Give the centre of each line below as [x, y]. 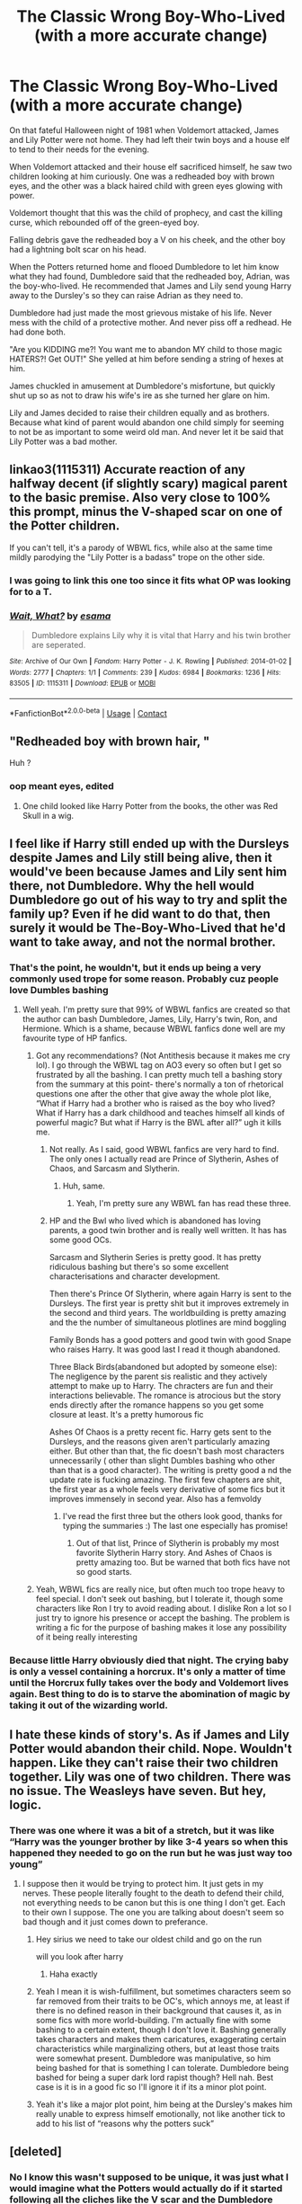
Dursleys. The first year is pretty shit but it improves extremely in [169, 1303]
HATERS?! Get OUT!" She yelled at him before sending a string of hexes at [147, 359]
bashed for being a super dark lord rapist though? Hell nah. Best [155, 2077]
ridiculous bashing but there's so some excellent [139, 1267]
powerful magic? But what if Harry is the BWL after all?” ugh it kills [158, 1123]
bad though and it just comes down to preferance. [115, 1922]
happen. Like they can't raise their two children [144, 1762]
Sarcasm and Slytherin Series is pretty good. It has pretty [155, 1258]
